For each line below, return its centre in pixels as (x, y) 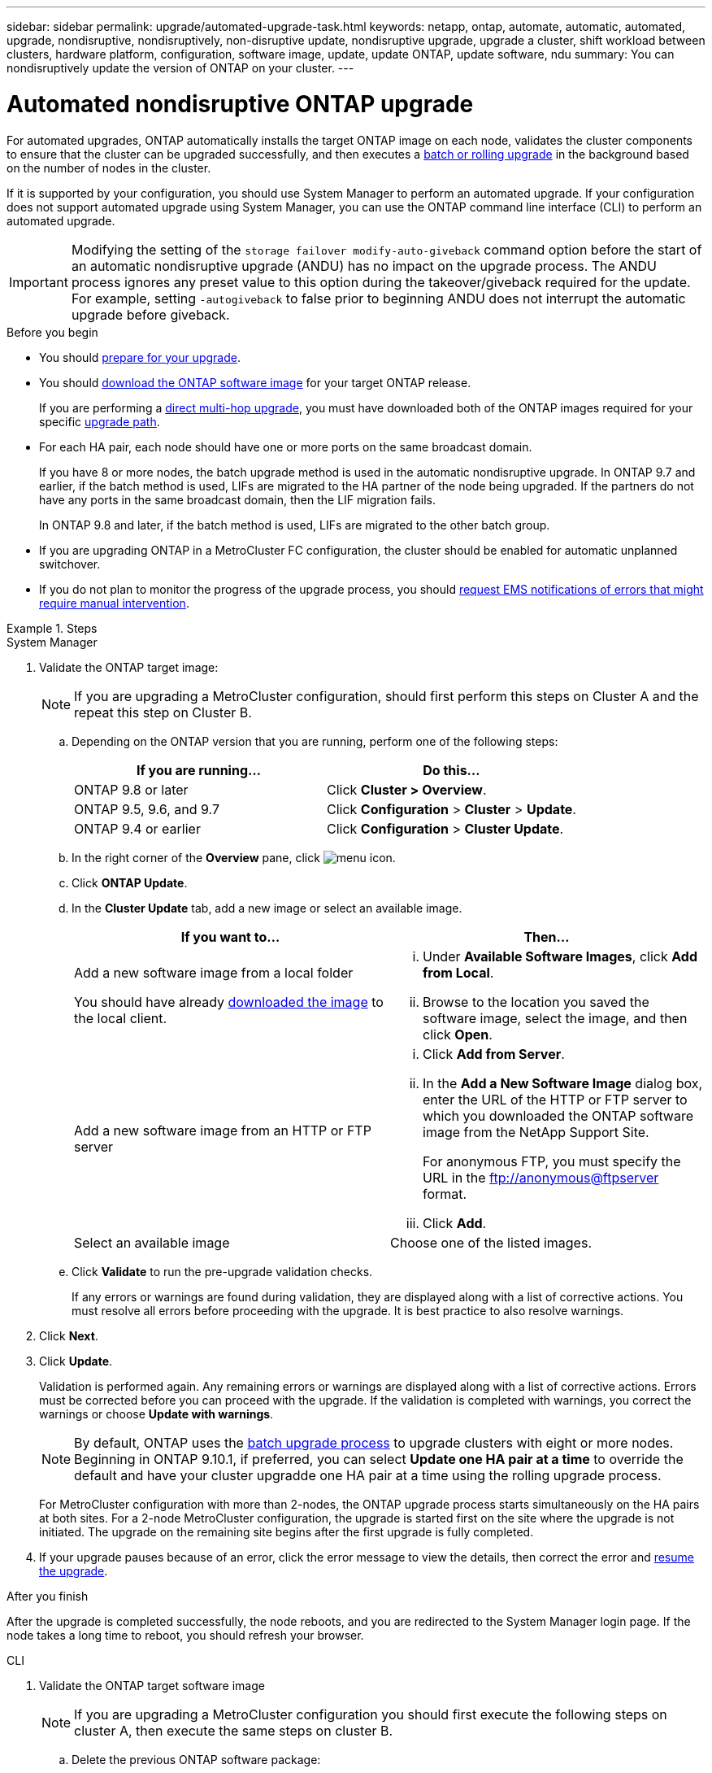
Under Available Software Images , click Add (560, 956)
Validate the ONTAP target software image (152, 1685)
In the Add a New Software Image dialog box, (563, 1083)
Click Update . (76, 1361)
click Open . (458, 1034)
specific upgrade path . (100, 421)
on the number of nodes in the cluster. (109, 168)
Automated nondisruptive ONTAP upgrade (240, 104)
